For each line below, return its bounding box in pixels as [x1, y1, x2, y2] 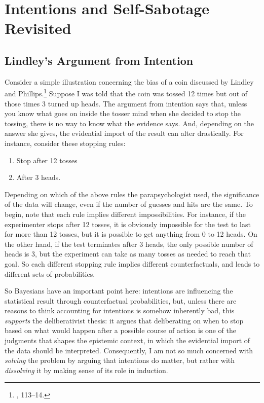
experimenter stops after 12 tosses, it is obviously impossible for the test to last [5, 218, 251, 229]
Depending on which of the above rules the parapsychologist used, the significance [5, 189, 259, 199]
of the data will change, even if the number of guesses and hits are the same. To [5, 199, 253, 209]
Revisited [5, 18, 71, 39]
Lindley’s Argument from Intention [5, 52, 194, 68]
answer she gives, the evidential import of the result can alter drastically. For [5, 128, 244, 138]
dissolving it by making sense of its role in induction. [5, 364, 168, 375]
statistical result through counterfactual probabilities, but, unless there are [5, 295, 237, 306]
